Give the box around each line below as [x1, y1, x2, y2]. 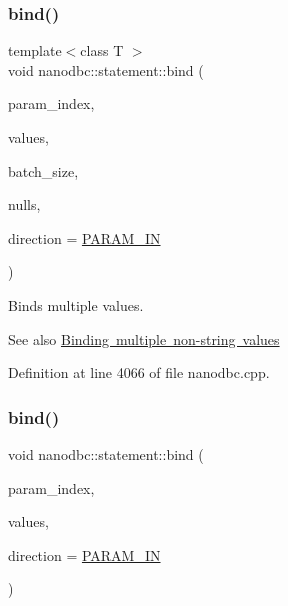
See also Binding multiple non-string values [8, 328, 280, 349]
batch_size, [8, 160, 79, 181]
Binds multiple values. [8, 294, 144, 315]
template [8, 40, 62, 61]
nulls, [8, 194, 41, 215]
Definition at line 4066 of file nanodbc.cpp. [8, 362, 270, 383]
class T [80, 40, 124, 61]
